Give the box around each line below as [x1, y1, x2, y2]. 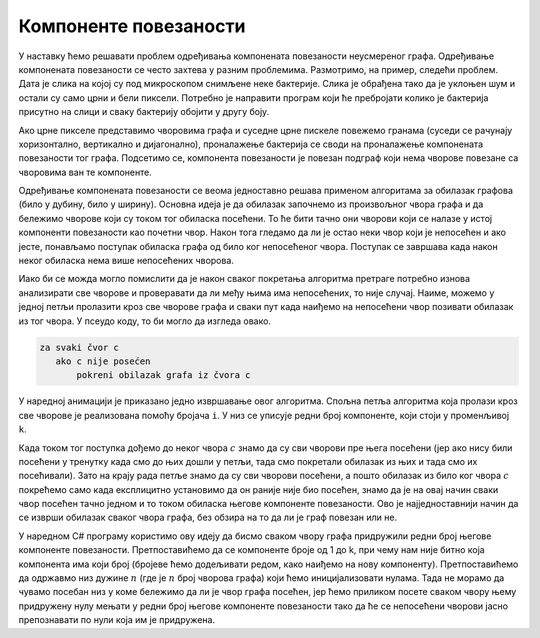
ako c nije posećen [55, 355, 151, 367]
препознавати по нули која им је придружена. [18, 614, 215, 626]
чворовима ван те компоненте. [18, 166, 152, 178]
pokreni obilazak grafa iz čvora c [76, 370, 251, 381]
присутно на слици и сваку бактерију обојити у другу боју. [18, 106, 270, 118]
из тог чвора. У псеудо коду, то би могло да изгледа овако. [18, 315, 272, 327]
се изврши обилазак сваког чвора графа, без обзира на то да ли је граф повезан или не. [18, 511, 398, 524]
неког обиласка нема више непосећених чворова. [18, 255, 235, 267]
